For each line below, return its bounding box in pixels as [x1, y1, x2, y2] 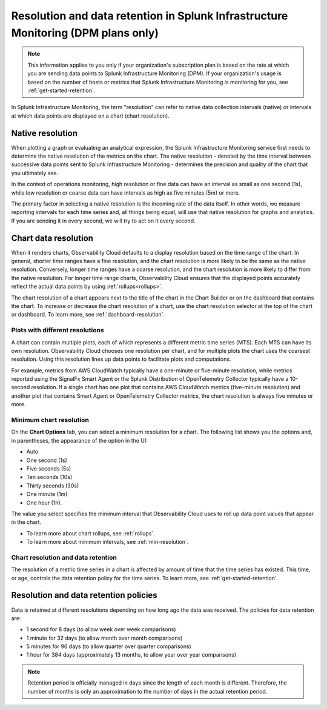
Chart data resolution [11, 233, 94, 243]
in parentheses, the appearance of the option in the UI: [11, 437, 148, 444]
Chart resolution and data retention [11, 553, 117, 561]
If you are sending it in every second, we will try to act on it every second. [11, 217, 196, 224]
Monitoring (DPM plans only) [11, 26, 159, 39]
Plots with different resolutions [11, 326, 104, 335]
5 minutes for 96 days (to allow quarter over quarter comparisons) [26, 643, 192, 650]
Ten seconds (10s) [26, 474, 73, 481]
